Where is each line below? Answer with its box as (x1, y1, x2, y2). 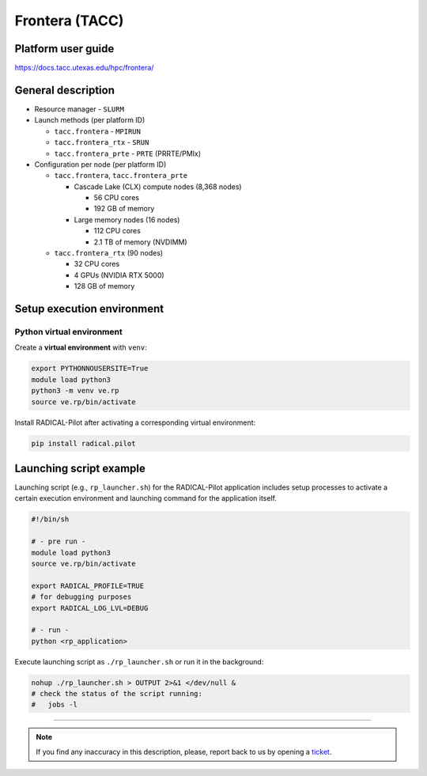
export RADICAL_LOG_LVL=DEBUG (31, 604, 149, 612)
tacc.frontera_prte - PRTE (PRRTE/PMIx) (54, 149, 202, 158)
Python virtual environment (14, 327, 123, 337)
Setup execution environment (14, 302, 164, 316)
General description (14, 83, 115, 97)
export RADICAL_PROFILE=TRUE (31, 581, 145, 590)
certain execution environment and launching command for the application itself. (14, 494, 277, 503)
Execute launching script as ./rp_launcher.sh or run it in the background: (14, 657, 264, 666)
